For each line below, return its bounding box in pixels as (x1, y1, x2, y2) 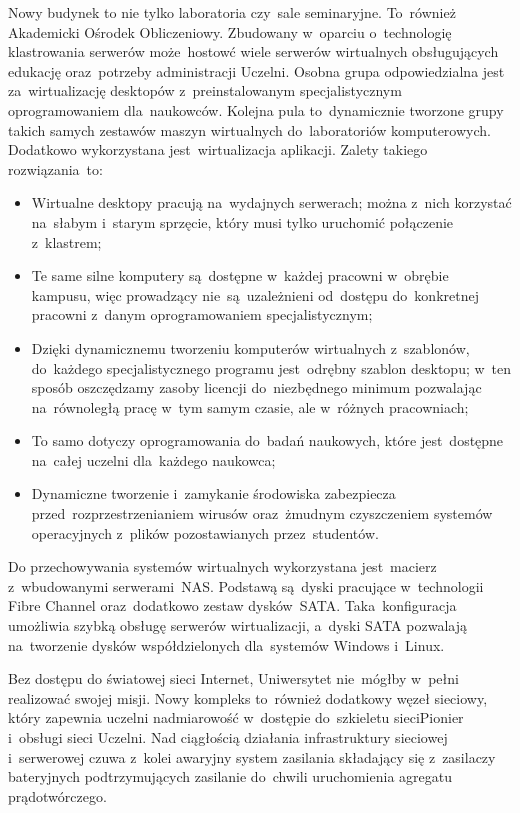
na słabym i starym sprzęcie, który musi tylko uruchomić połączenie (31, 211, 454, 232)
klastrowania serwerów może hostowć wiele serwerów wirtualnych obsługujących (8, 41, 499, 62)
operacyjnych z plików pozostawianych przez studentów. (31, 522, 379, 543)
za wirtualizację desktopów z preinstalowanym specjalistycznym (8, 80, 402, 101)
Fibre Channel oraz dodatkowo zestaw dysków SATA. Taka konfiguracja (8, 595, 457, 616)
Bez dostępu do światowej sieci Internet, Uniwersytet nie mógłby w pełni (8, 668, 459, 689)
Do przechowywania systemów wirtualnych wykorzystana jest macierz (8, 556, 437, 577)
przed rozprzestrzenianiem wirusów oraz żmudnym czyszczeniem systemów (31, 503, 493, 524)
